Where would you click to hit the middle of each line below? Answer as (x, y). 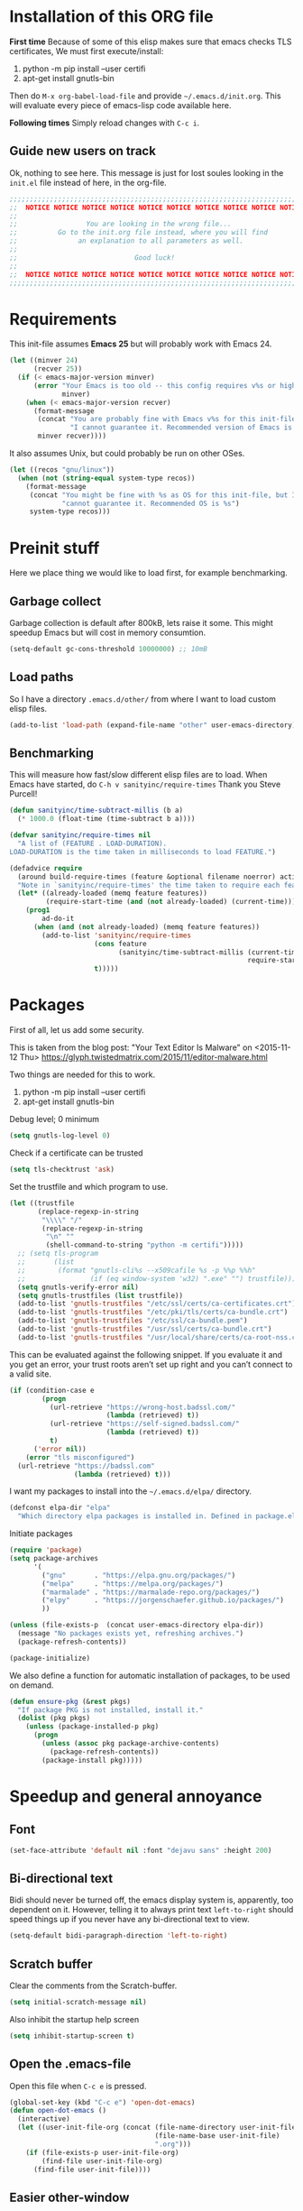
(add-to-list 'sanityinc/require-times (117, 935)
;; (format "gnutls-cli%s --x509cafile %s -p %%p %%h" (137, 1270)
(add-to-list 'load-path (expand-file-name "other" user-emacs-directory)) (155, 725)
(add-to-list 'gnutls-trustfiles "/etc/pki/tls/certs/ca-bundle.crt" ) (153, 1313)
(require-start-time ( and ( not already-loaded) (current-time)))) (173, 902)
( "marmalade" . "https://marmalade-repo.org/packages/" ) (151, 1592)
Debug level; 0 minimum (55, 1119)
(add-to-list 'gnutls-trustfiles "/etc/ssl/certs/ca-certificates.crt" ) (157, 1304)
